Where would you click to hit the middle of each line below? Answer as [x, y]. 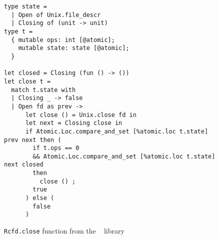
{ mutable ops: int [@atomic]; [63, 40]
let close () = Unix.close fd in [81, 115]
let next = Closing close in [74, 123]
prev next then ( [33, 140]
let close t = [27, 81]
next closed [24, 165]
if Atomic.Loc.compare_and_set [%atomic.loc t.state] [117, 131]
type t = [18, 31]
